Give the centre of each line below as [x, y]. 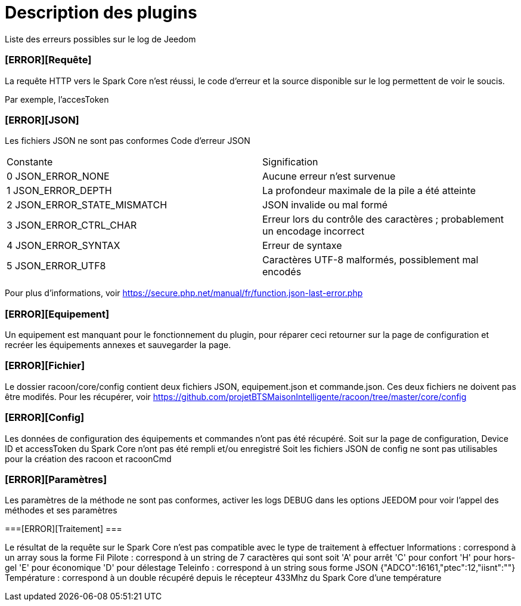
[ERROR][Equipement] [57, 314]
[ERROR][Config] [45, 418]
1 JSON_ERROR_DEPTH [59, 191]
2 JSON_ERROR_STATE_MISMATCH [87, 205]
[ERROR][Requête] [48, 60]
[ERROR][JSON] [42, 120]
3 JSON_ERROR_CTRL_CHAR [72, 225]
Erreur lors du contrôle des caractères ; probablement [383, 219]
